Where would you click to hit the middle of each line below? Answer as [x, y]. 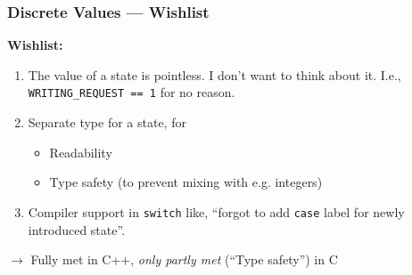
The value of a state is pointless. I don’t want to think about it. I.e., [214, 74]
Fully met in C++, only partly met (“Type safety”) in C [184, 259]
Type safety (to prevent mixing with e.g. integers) [186, 182]
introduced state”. [77, 229]
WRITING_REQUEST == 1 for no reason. [132, 92]
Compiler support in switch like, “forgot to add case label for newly [216, 211]
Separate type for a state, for [107, 122]
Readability [81, 152]
